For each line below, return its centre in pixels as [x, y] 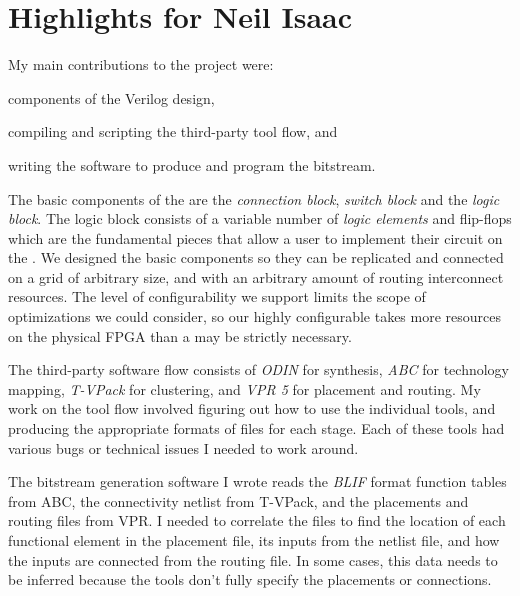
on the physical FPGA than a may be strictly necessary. [180, 335]
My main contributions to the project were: [141, 64]
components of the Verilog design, [111, 97]
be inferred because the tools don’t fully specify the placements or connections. [250, 579]
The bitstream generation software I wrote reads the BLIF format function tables [257, 481]
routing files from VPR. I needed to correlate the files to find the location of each [257, 520]
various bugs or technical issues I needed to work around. [183, 447]
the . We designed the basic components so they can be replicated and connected [256, 257]
